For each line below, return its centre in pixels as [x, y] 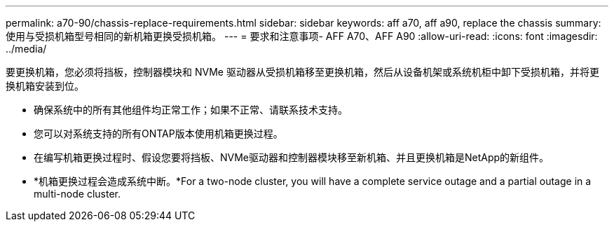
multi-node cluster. [77, 194]
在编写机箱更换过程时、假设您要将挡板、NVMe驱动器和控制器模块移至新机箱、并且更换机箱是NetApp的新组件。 [292, 157]
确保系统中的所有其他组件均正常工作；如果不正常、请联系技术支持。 [191, 110]
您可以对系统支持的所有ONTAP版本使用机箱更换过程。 [158, 133]
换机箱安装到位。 [45, 86]
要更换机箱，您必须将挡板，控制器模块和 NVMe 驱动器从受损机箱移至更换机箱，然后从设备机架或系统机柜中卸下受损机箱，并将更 [302, 72]
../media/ [26, 49]
